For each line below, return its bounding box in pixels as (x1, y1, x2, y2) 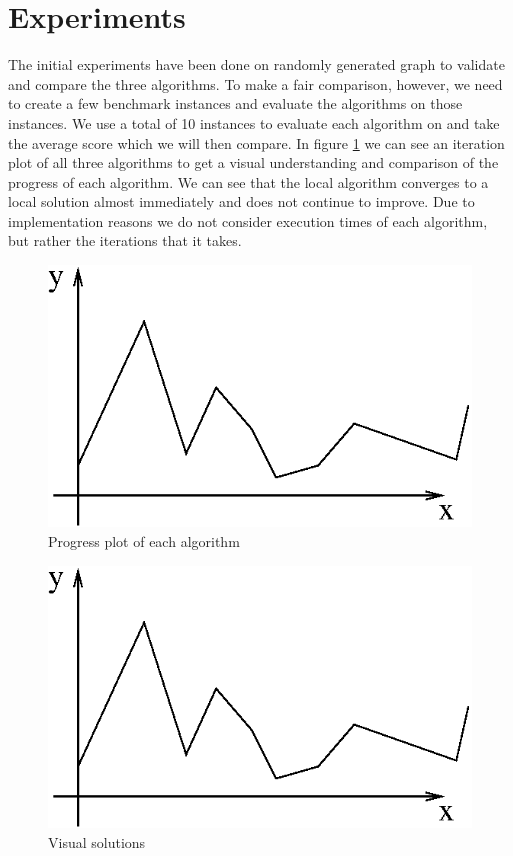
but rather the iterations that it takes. (8, 230, 242, 251)
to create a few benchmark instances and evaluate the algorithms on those (8, 93, 463, 114)
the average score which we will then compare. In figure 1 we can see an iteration (8, 132, 505, 153)
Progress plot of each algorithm (48, 530, 240, 551)
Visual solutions (48, 831, 146, 852)
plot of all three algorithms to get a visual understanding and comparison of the (8, 152, 499, 173)
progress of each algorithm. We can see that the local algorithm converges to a (8, 171, 489, 192)
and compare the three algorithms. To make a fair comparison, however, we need (8, 73, 503, 94)
